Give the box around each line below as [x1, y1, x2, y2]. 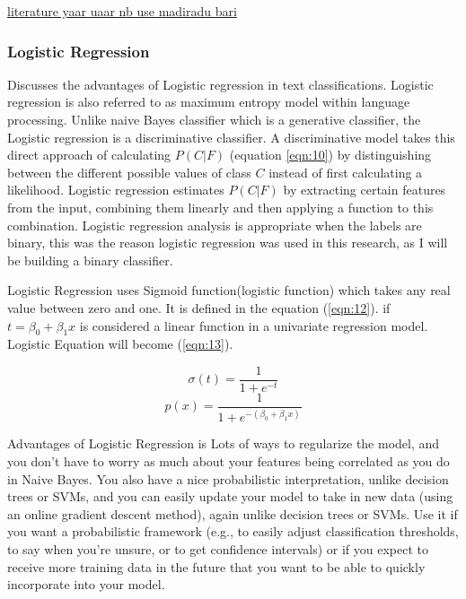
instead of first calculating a [268, 162, 423, 181]
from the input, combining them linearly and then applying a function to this [7, 197, 434, 216]
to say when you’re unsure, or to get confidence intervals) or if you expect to [7, 539, 429, 558]
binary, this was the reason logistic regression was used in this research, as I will [7, 233, 448, 252]
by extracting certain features [283, 180, 446, 199]
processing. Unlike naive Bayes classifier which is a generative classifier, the [7, 110, 421, 128]
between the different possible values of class [7, 162, 251, 181]
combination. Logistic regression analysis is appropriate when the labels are [7, 215, 422, 234]
